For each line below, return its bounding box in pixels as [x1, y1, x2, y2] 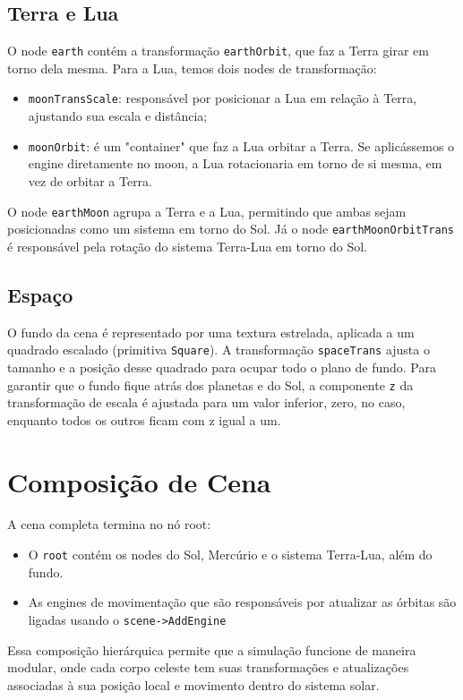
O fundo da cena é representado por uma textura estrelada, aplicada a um [7, 322, 415, 341]
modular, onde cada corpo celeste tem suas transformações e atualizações [7, 658, 409, 677]
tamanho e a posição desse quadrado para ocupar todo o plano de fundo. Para [7, 357, 436, 376]
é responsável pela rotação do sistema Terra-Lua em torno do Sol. [7, 236, 367, 255]
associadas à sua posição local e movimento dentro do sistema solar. [7, 675, 380, 694]
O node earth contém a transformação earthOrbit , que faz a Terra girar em [7, 41, 429, 60]
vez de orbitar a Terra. [28, 171, 153, 190]
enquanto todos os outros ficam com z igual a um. [7, 410, 281, 429]
